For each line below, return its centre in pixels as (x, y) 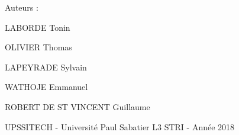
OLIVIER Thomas (38, 47)
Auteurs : (22, 7)
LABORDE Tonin (38, 27)
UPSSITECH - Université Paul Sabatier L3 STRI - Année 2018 (120, 126)
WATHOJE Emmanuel (46, 87)
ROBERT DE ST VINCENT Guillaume (77, 106)
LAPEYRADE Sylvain (46, 67)
